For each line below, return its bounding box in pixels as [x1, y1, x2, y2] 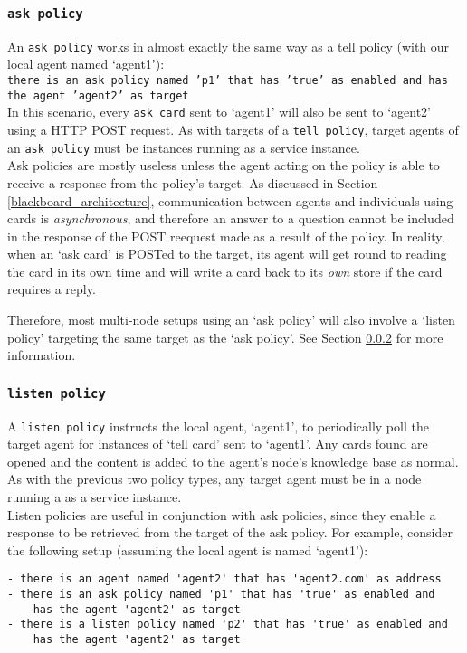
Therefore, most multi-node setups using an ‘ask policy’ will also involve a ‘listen [7, 310, 455, 329]
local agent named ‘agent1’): [7, 54, 165, 73]
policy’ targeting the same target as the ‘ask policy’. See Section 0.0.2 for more [7, 327, 443, 346]
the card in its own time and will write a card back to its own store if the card [7, 261, 443, 280]
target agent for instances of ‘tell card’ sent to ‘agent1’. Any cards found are [7, 434, 428, 453]
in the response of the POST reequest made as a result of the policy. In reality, [7, 226, 445, 245]
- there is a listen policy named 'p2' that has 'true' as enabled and [7, 618, 448, 631]
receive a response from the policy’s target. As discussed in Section [7, 173, 378, 192]
